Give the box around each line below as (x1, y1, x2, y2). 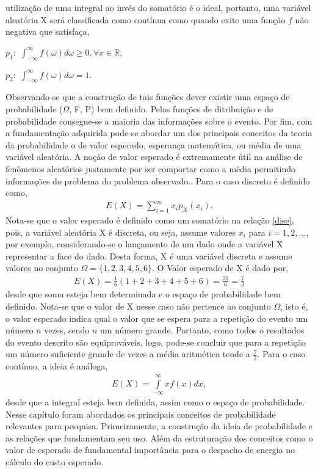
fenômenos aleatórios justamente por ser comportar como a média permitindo (5, 162, 295, 175)
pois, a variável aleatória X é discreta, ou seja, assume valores (5, 225, 236, 238)
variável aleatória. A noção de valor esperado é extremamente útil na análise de (5, 150, 303, 163)
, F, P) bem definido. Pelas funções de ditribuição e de (69, 102, 273, 115)
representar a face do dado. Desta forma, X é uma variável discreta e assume (5, 249, 292, 262)
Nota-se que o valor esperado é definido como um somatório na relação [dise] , (5, 214, 294, 227)
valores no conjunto (5, 261, 78, 274)
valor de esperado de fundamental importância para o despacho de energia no (5, 443, 295, 456)
